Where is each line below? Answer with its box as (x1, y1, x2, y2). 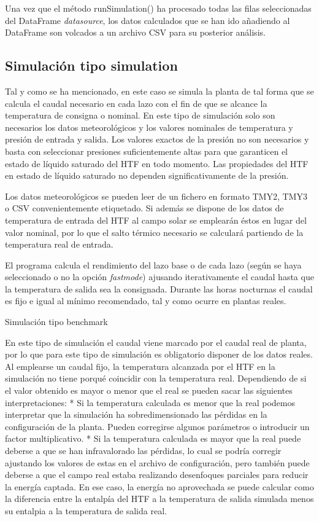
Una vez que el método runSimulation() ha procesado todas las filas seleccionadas (5, 2, 312, 14)
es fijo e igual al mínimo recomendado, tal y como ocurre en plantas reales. (5, 294, 286, 307)
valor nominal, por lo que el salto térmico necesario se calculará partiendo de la (5, 225, 304, 238)
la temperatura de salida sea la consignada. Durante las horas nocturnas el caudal (5, 282, 313, 295)
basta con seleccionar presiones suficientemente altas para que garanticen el (5, 144, 288, 157)
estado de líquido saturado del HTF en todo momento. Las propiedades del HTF (5, 157, 309, 170)
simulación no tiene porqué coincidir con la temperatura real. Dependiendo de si (5, 372, 307, 385)
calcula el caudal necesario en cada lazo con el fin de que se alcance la (5, 96, 267, 109)
